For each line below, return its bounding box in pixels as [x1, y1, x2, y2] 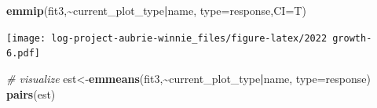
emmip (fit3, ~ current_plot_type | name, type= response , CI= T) [6, 2, 306, 18]
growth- [332, 32, 372, 44]
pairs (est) [6, 85, 56, 102]
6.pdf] [6, 48, 40, 59]
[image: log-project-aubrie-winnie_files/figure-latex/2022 [6, 32, 328, 44]
